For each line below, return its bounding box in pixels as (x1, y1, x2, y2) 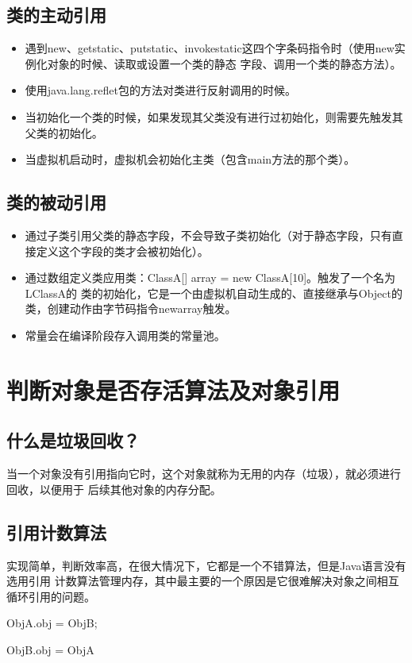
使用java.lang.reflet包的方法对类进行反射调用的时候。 (25, 82, 296, 98)
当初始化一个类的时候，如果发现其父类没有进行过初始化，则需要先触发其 (25, 108, 403, 125)
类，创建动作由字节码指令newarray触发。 (25, 300, 237, 317)
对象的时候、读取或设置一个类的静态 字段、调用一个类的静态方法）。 (47, 55, 402, 71)
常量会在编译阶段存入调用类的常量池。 (25, 326, 225, 343)
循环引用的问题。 (6, 588, 95, 604)
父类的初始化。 (25, 124, 103, 141)
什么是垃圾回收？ (6, 428, 140, 453)
